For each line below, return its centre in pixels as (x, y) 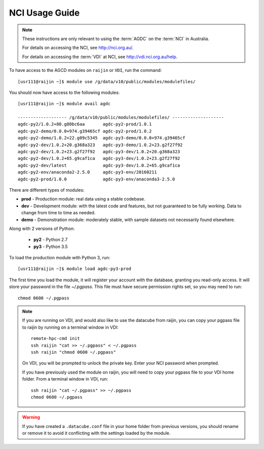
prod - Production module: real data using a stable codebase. (83, 199)
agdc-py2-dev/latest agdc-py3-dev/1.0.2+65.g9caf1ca (99, 165)
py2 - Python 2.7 (51, 240)
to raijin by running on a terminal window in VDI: (70, 327)
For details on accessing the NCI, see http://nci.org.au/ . (78, 48)
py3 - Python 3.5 (51, 247)
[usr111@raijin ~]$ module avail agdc (64, 104)
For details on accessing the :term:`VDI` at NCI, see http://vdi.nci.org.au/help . (100, 57)
